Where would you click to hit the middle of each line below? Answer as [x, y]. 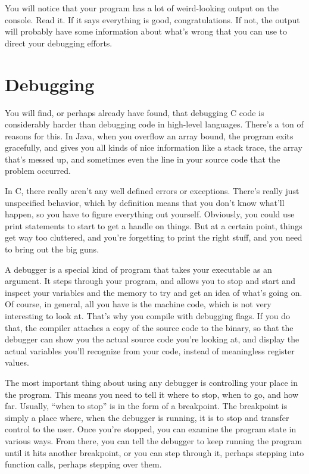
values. [17, 362]
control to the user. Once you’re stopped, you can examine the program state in [151, 429]
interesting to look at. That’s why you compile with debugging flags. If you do [148, 316]
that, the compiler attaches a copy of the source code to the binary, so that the [149, 327]
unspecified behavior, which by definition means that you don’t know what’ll [145, 202]
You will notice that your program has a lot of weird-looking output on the [142, 8]
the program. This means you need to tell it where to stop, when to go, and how [152, 394]
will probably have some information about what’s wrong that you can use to [146, 31]
